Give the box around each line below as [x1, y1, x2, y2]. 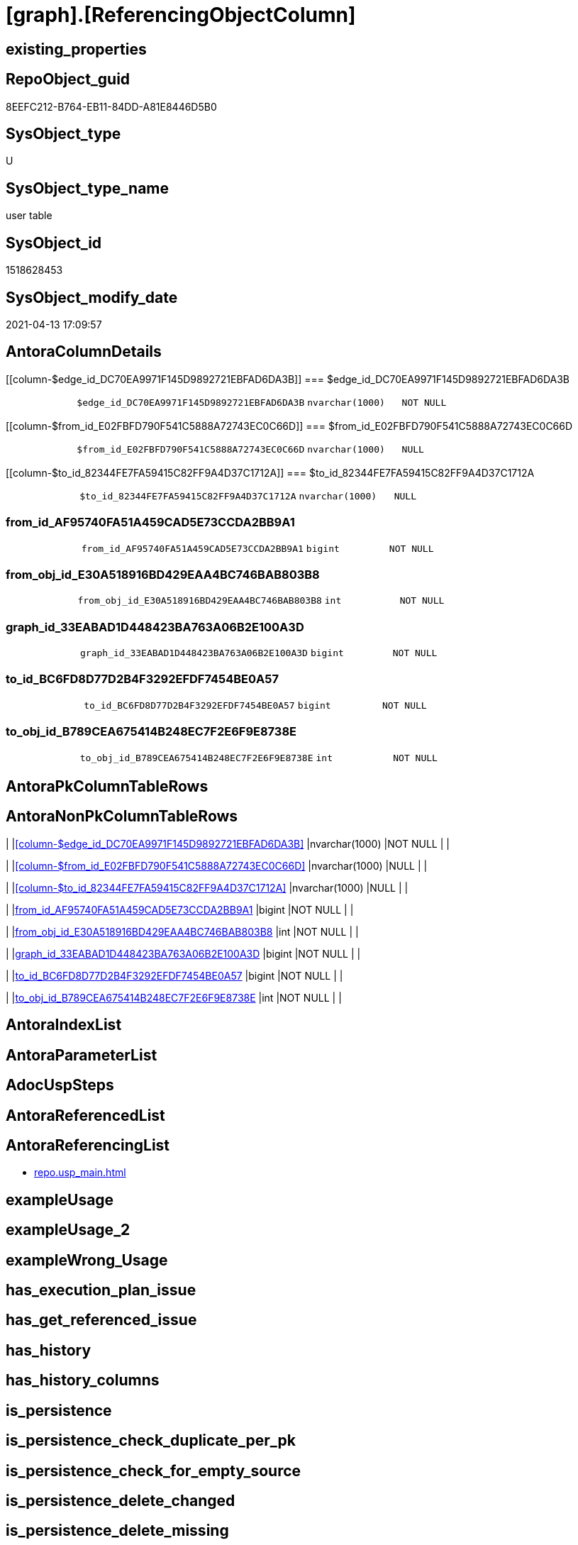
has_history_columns [6, 1371, 160, 1390]
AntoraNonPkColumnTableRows [6, 807, 238, 826]
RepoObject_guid [6, 70, 130, 89]
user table [6, 209, 52, 222]
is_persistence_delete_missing [6, 1522, 229, 1540]
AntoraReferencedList [6, 1106, 165, 1124]
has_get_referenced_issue [6, 1311, 197, 1329]
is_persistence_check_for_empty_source [6, 1461, 301, 1480]
